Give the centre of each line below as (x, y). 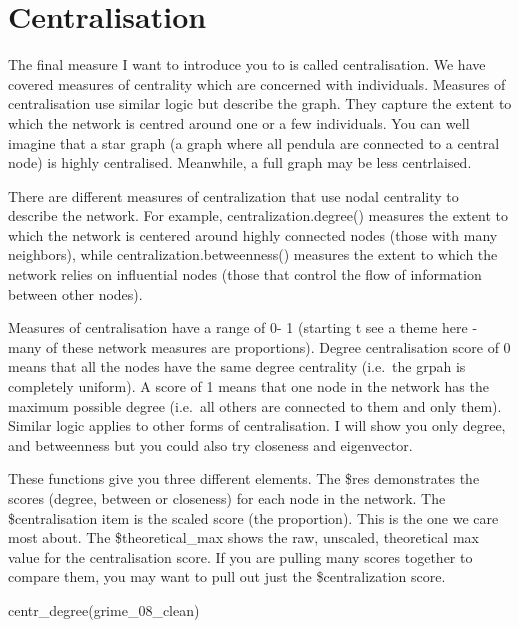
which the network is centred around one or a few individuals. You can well (239, 122)
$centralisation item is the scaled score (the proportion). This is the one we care (253, 517)
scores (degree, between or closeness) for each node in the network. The (227, 498)
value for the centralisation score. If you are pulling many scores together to (240, 556)
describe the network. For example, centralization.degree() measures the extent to (258, 215)
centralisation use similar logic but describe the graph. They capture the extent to (260, 103)
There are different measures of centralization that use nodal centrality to (233, 195)
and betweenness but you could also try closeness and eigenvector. (210, 444)
